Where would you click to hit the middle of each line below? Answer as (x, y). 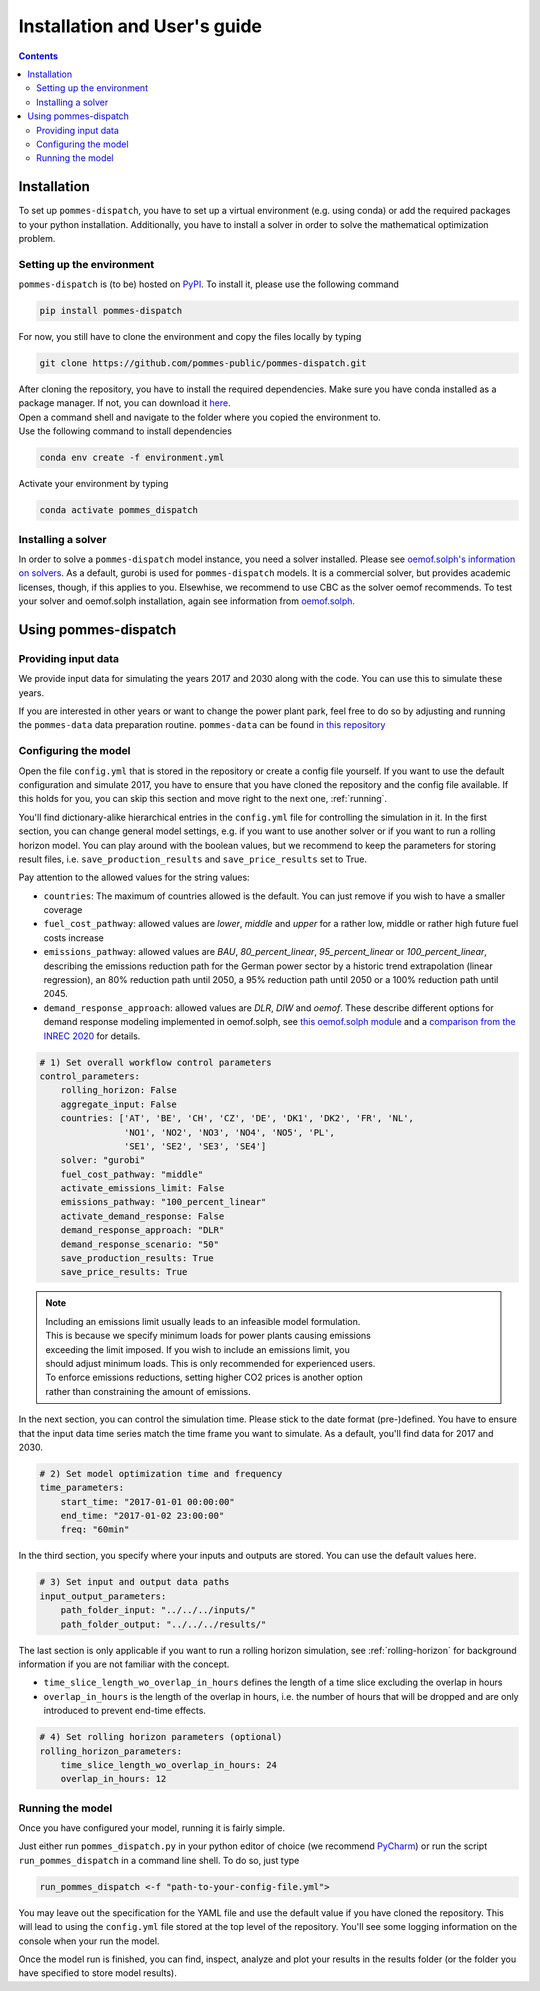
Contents (38, 56)
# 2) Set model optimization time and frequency (161, 1473)
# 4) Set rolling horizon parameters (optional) (161, 1737)
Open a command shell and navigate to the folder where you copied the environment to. (200, 417)
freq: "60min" (95, 1529)
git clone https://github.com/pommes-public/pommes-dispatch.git (203, 363)
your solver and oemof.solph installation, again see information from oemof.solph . (186, 601)
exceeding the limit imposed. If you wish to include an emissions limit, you (197, 1349)
